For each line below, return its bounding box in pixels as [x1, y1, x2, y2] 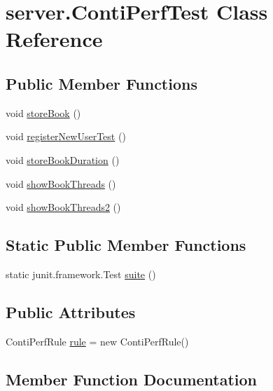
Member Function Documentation [6, 368, 258, 390]
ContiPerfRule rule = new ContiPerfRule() [6, 334, 189, 348]
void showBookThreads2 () [6, 200, 121, 214]
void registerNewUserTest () [6, 129, 126, 144]
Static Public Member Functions [6, 234, 246, 256]
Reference [6, 25, 103, 53]
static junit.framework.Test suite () [6, 266, 156, 281]
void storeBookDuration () [6, 152, 120, 167]
